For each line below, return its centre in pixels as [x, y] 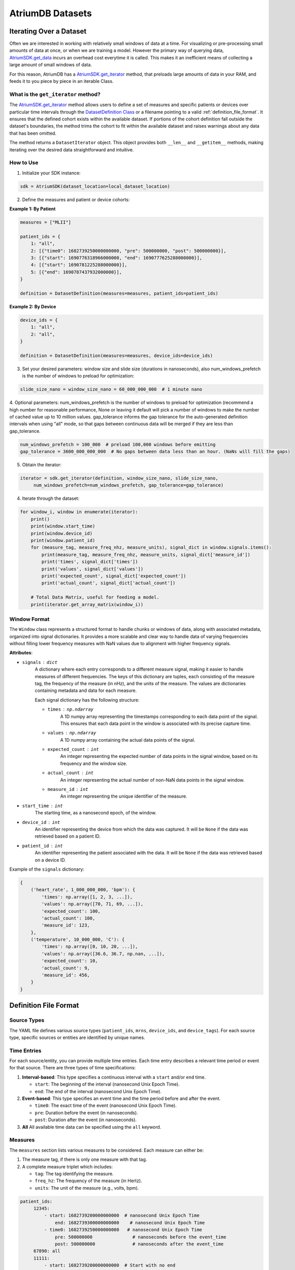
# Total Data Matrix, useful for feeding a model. [95, 597]
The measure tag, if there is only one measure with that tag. [85, 1160]
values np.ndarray [72, 733]
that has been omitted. [33, 133]
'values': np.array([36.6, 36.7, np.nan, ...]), [103, 954]
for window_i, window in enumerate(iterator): [79, 512]
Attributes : [21, 653]
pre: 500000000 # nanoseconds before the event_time [141, 1237]
